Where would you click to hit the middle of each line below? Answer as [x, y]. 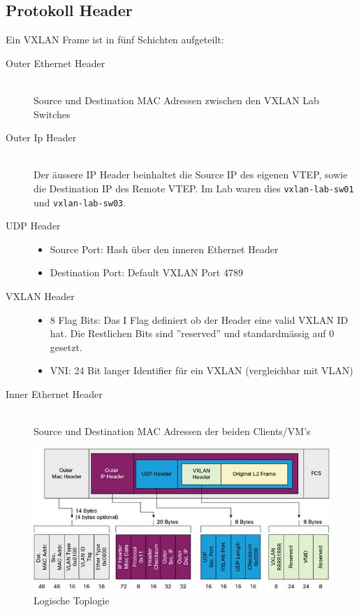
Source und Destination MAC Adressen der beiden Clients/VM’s [172, 431]
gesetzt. [66, 347]
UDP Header [33, 226]
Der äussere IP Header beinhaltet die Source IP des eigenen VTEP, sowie [191, 175]
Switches [52, 114]
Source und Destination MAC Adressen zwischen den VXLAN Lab [176, 100]
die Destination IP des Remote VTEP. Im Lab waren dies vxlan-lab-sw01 [194, 188]
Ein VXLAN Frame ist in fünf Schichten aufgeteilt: [115, 40]
